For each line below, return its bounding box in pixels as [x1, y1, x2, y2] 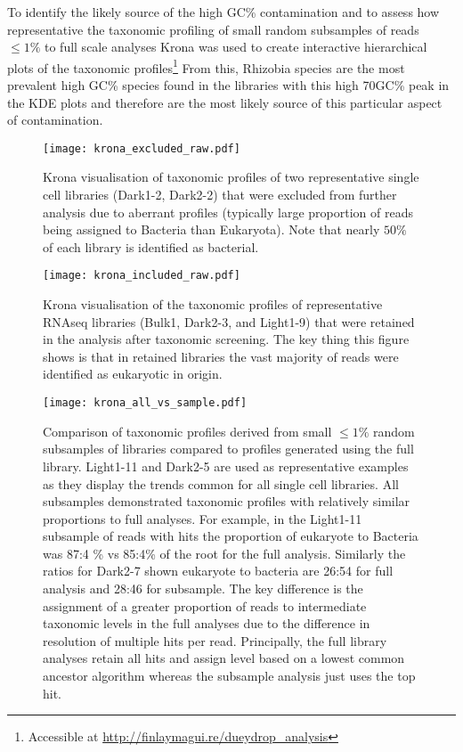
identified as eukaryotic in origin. [43, 364, 223, 383]
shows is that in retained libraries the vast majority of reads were [43, 347, 399, 365]
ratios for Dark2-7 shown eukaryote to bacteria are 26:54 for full [43, 561, 394, 580]
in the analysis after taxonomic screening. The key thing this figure [43, 330, 410, 348]
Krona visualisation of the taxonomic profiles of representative [43, 295, 383, 314]
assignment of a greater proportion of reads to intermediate [43, 596, 367, 615]
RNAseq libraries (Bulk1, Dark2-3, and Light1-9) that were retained [43, 312, 415, 331]
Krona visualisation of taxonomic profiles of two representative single [43, 168, 419, 186]
